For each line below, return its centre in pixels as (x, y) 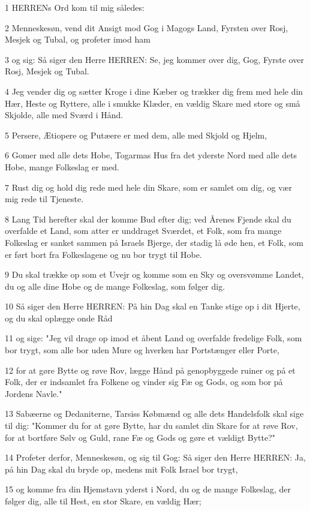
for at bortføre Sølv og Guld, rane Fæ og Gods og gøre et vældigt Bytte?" (140, 437)
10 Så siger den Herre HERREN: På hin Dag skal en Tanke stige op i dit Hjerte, (153, 306)
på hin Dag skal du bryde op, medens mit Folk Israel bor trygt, (121, 469)
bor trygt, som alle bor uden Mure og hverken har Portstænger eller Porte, (142, 350)
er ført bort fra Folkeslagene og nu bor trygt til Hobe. (103, 254)
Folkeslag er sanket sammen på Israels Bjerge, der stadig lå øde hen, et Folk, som (154, 242)
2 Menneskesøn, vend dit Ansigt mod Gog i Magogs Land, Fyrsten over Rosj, (147, 27)
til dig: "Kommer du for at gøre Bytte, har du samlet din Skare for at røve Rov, (151, 426)
